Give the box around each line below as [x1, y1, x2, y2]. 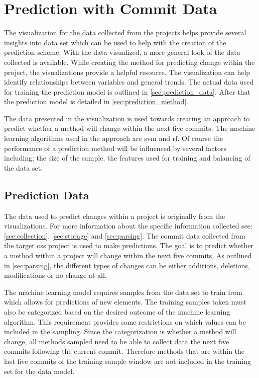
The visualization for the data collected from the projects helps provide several [4, 27, 246, 38]
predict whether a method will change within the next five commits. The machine [4, 123, 255, 133]
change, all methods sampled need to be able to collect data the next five [4, 336, 229, 346]
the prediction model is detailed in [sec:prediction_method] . [4, 96, 189, 107]
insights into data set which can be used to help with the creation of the [4, 37, 226, 47]
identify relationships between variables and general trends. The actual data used [4, 77, 254, 87]
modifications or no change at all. [4, 270, 107, 280]
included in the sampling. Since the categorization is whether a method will [4, 326, 236, 337]
